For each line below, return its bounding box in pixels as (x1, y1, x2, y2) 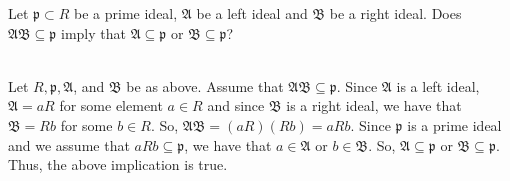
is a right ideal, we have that (286, 95, 462, 116)
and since (207, 95, 265, 116)
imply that (61, 22, 126, 43)
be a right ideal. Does (329, 3, 462, 23)
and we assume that (8, 134, 130, 155)
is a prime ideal (407, 114, 502, 135)
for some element (59, 95, 163, 116)
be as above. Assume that (126, 75, 284, 96)
